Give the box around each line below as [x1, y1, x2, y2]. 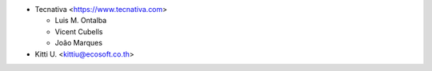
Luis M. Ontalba [54, 16, 107, 26]
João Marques [54, 38, 103, 48]
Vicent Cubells [54, 26, 103, 36]
